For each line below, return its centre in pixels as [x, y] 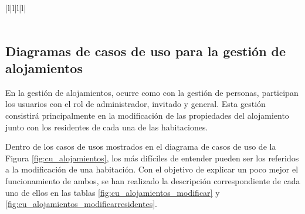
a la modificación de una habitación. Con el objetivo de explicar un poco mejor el [152, 169]
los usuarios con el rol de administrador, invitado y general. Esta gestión [135, 104]
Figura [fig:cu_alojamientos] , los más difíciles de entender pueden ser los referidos [152, 158]
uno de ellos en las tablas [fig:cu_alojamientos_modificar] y [113, 192]
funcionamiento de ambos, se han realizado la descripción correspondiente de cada [153, 180]
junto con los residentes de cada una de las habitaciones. [107, 127]
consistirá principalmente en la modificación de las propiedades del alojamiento [147, 115]
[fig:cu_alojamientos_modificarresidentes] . [81, 204]
